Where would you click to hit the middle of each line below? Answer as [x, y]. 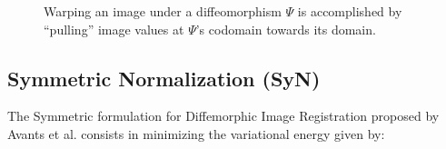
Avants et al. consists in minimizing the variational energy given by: [196, 133]
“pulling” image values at [114, 29]
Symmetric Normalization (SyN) [164, 78]
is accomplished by [350, 11]
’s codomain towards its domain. [286, 29]
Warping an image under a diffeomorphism [163, 11]
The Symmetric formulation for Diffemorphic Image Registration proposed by [223, 116]
